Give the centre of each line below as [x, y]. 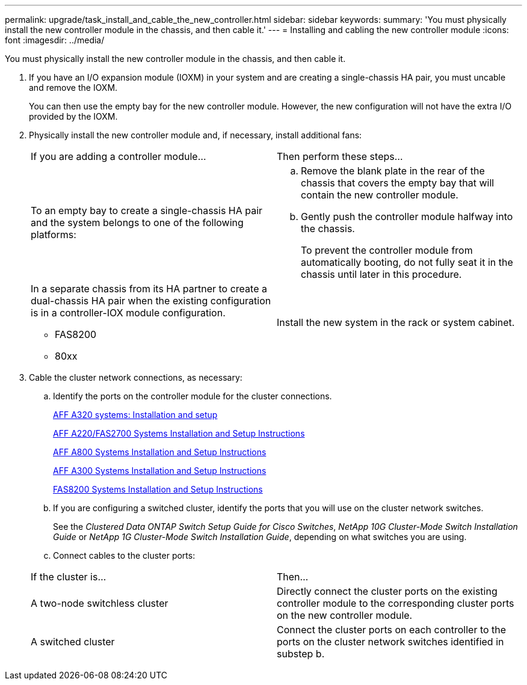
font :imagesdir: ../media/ [55, 40]
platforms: [54, 235]
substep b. [301, 654]
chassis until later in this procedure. [381, 274]
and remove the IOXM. [73, 88]
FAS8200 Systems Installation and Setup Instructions [158, 489]
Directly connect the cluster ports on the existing [387, 591]
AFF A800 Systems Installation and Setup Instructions [160, 452]
